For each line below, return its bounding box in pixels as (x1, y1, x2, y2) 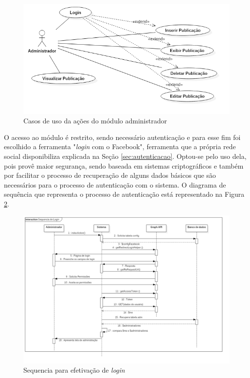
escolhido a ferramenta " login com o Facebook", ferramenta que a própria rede (4, 141, 236, 152)
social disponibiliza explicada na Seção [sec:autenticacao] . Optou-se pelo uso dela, (4, 151, 247, 161)
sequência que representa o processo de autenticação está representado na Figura (4, 189, 245, 199)
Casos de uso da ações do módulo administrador (23, 116, 167, 126)
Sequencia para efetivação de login (23, 365, 125, 375)
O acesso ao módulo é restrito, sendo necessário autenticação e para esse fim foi (4, 132, 241, 142)
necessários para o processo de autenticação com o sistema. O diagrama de (4, 179, 226, 189)
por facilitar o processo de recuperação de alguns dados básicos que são (4, 170, 216, 180)
